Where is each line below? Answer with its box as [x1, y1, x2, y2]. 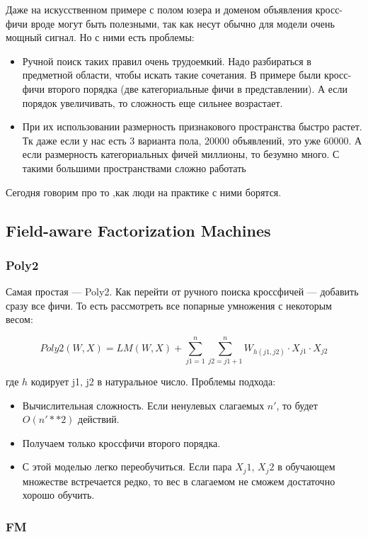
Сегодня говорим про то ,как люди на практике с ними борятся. [6, 184, 282, 199]
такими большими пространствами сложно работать [22, 160, 246, 175]
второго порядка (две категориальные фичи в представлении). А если [47, 81, 347, 96]
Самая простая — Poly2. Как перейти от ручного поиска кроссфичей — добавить [6, 284, 359, 299]
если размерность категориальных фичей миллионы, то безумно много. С [22, 147, 340, 162]
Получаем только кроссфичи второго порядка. [22, 435, 221, 450]
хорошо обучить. [22, 487, 95, 502]
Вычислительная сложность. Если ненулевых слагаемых [22, 397, 265, 412]
